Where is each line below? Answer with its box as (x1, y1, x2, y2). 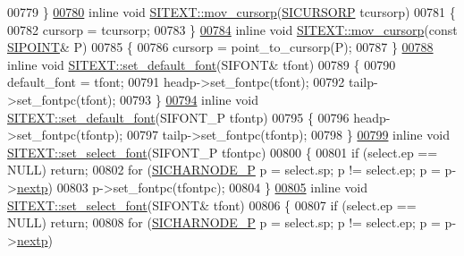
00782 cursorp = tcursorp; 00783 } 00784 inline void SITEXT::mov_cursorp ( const (7, 20, 458, 38)
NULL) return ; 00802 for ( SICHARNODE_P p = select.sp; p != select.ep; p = (7, 160, 441, 179)
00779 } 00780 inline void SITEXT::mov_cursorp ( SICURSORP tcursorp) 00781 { (7, 3, 456, 21)
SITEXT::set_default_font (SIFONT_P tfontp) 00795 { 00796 (7, 107, 350, 126)
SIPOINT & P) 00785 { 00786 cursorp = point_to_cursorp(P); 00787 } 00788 (7, 38, 434, 56)
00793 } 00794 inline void (120, 90, 258, 108)
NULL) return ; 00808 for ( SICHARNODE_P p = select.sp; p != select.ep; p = (7, 213, 441, 232)
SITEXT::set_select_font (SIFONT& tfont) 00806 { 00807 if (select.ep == (7, 195, 417, 214)
